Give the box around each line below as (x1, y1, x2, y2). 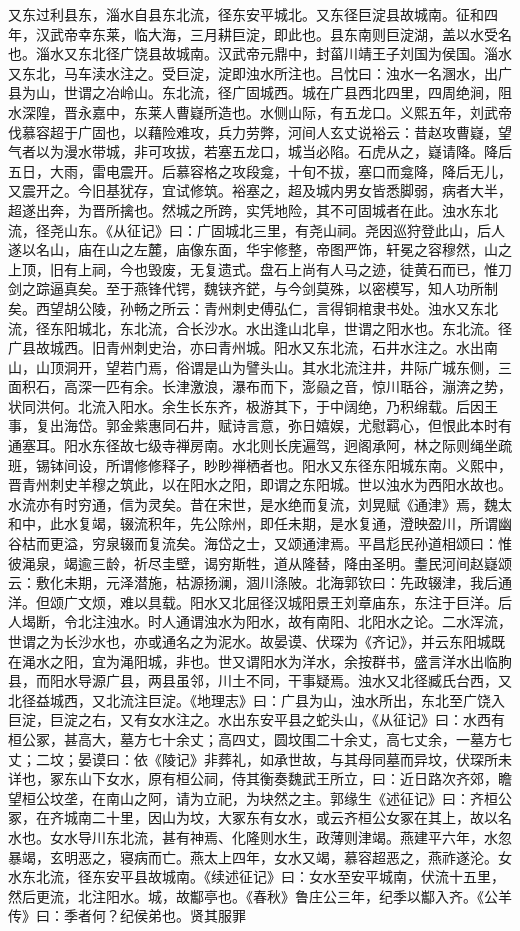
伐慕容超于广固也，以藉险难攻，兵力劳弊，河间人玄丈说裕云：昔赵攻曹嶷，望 (8, 121, 512, 142)
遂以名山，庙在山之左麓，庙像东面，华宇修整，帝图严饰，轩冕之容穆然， (8, 239, 484, 260)
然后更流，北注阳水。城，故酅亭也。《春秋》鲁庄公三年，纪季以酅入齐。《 (8, 885, 484, 906)
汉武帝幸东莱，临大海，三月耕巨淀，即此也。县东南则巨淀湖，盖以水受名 (35, 23, 512, 44)
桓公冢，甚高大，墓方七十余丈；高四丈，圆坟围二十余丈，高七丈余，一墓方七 (8, 728, 512, 749)
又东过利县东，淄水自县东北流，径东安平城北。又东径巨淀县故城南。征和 (8, 4, 484, 24)
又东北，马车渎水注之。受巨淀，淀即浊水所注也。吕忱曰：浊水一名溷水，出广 (8, 62, 512, 83)
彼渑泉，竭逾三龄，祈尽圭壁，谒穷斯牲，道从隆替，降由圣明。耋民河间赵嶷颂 (8, 552, 512, 573)
